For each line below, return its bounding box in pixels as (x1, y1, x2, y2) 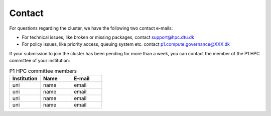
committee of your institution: (9, 58, 70, 64)
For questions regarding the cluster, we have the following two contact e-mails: (9, 25, 173, 31)
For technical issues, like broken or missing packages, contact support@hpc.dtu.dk (22, 34, 194, 40)
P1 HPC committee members (9, 67, 77, 74)
